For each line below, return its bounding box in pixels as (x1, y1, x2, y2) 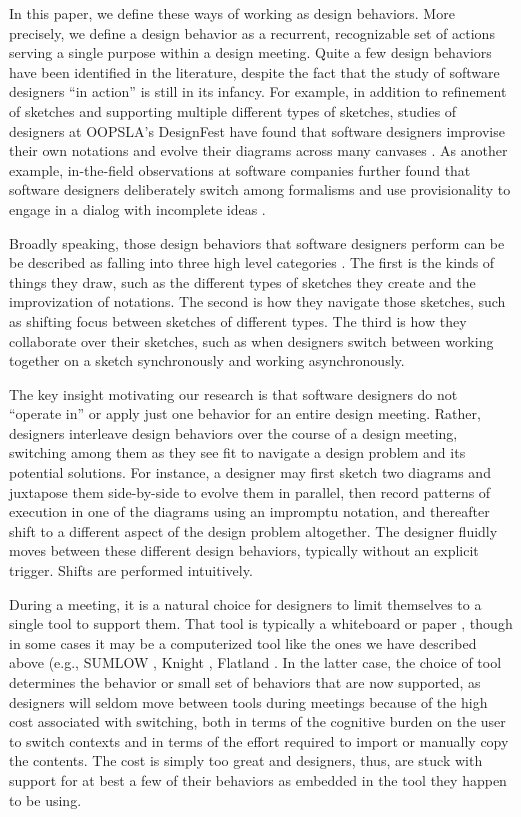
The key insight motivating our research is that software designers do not (9, 383, 458, 404)
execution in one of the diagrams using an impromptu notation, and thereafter (9, 501, 490, 522)
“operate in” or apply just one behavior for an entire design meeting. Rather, (9, 403, 481, 424)
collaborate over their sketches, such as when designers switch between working (9, 330, 494, 351)
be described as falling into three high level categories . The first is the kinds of (9, 252, 495, 273)
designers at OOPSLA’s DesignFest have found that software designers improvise (9, 120, 505, 141)
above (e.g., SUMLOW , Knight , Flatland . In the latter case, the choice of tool (9, 652, 502, 673)
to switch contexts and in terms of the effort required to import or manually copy (9, 730, 509, 751)
